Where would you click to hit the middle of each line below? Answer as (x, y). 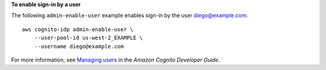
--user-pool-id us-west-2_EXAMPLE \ (88, 38)
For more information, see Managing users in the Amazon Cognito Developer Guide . (116, 60)
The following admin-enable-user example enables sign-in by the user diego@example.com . (129, 16)
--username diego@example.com (79, 46)
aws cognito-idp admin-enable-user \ (78, 29)
